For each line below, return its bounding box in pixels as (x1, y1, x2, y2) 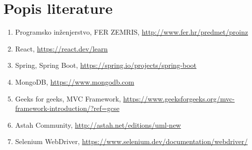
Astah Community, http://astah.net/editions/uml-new (15, 119, 181, 130)
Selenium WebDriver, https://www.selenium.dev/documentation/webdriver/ (15, 136, 248, 147)
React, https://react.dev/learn (15, 43, 108, 53)
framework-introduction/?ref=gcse (15, 103, 120, 113)
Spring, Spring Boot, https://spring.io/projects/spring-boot (15, 60, 196, 70)
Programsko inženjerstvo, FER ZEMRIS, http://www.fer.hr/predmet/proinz (15, 27, 248, 37)
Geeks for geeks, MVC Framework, (15, 93, 121, 103)
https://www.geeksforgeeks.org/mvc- (123, 93, 235, 103)
